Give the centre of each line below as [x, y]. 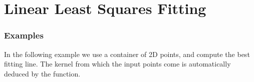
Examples [24, 35]
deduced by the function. [42, 73]
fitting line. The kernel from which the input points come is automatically [117, 64]
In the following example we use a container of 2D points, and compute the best [127, 54]
